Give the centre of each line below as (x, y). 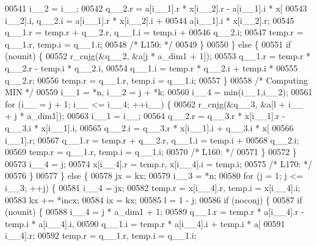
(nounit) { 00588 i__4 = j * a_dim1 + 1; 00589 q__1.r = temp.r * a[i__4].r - (155, 212)
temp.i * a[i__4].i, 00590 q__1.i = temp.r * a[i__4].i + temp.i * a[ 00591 (145, 223)
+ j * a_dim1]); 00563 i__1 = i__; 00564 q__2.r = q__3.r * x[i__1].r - (145, 116)
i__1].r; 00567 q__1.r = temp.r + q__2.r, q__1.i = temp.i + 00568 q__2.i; (152, 139)
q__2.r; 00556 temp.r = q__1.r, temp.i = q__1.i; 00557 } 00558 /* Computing (156, 80)
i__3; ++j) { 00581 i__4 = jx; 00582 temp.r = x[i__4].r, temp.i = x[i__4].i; (153, 187)
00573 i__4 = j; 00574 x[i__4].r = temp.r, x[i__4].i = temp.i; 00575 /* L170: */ (159, 163)
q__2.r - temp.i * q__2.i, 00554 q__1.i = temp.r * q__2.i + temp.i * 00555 (151, 67)
